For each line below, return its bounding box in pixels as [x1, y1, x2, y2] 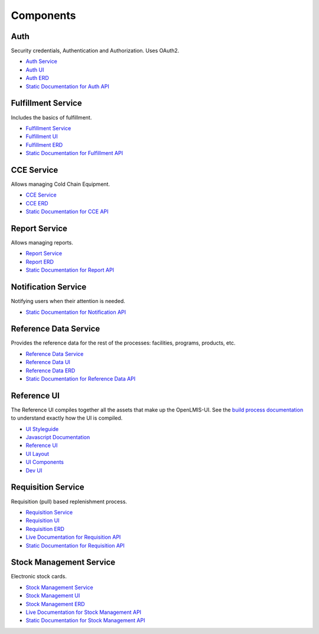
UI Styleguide [25, 425, 59, 432]
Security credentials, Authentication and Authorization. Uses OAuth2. [11, 47, 180, 54]
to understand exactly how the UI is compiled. [11, 414, 123, 421]
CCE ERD [25, 199, 48, 207]
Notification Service [11, 282, 87, 292]
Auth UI [25, 66, 44, 73]
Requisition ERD [25, 525, 65, 532]
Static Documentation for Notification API [25, 308, 126, 316]
